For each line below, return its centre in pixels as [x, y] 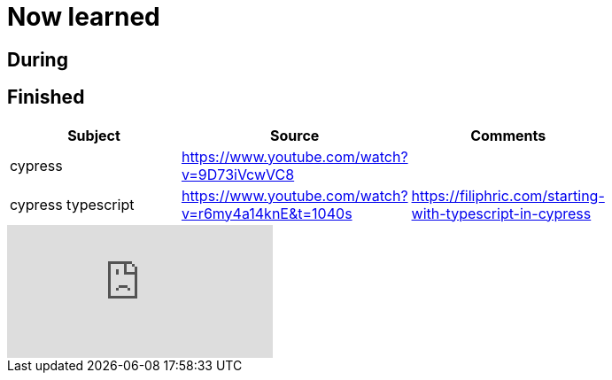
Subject [94, 135]
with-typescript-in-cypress [501, 213]
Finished [46, 97]
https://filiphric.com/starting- [508, 195]
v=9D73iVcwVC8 [238, 174]
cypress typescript [72, 204]
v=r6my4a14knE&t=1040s [267, 213]
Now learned [84, 17]
